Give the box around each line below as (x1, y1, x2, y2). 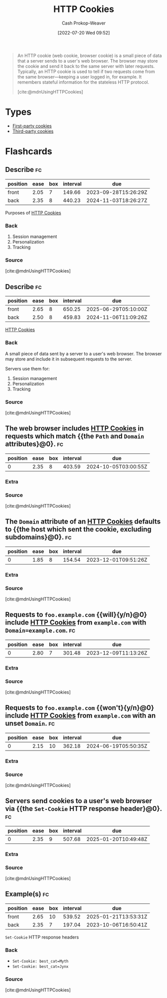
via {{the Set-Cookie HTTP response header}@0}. (5, 804, 162, 813)
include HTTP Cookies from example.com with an (5, 711, 156, 720)
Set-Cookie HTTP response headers (5, 934, 79, 940)
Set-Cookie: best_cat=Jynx (12, 964, 69, 969)
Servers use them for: (5, 365, 50, 371)
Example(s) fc (5, 890, 49, 898)
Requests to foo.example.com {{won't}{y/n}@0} (5, 703, 155, 712)
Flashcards (5, 146, 52, 157)
